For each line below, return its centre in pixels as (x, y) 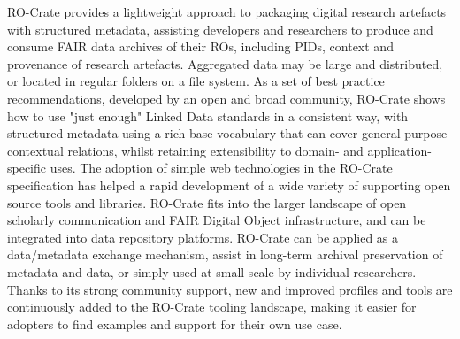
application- (399, 150)
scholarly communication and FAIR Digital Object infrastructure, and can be (217, 220)
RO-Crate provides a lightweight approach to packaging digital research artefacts (227, 12)
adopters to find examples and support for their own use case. (175, 324)
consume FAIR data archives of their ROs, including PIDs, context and (200, 46)
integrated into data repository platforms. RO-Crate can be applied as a (203, 237)
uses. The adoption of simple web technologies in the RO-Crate (221, 168)
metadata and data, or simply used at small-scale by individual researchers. (212, 271)
